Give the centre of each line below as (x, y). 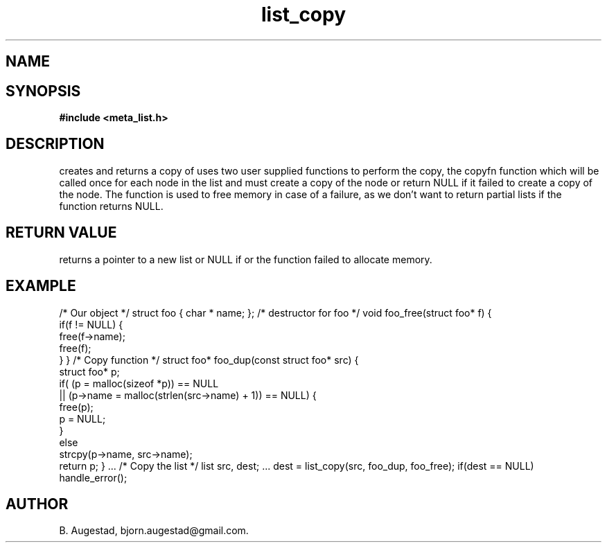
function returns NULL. (111, 206)
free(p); (76, 407)
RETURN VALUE (61, 233)
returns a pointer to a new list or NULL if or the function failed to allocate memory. (246, 259)
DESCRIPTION (55, 144)
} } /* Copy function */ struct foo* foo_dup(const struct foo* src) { (209, 360)
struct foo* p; (89, 371)
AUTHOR (37, 504)
